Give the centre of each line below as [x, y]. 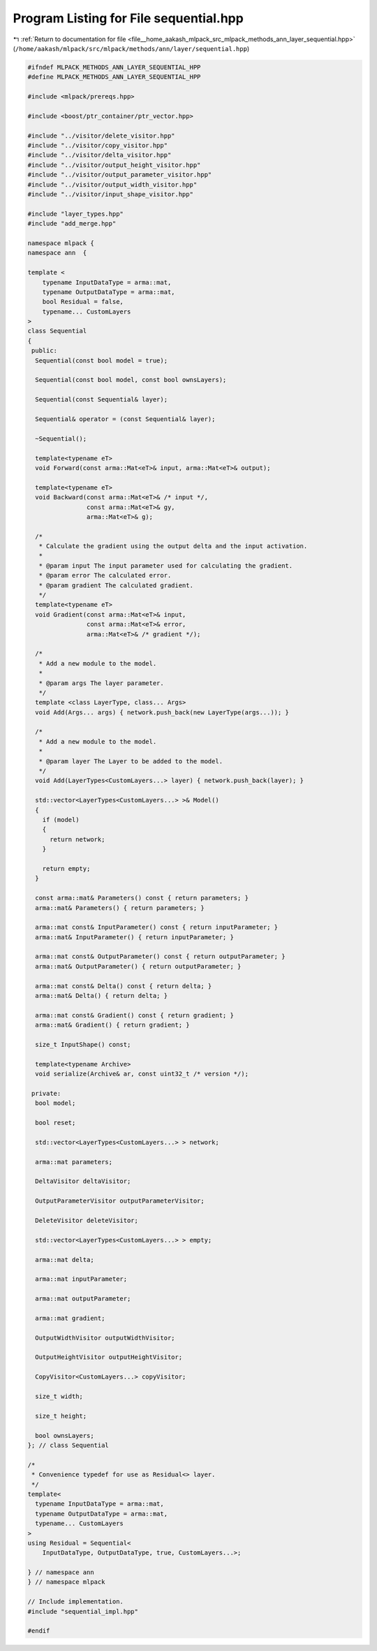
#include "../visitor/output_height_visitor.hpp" [114, 165]
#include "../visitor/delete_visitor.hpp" [101, 135]
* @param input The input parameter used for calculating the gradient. [166, 565]
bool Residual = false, [83, 302]
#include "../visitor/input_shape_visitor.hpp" [110, 195]
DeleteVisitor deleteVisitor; [87, 1221]
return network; [77, 839]
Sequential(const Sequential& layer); [101, 399]
